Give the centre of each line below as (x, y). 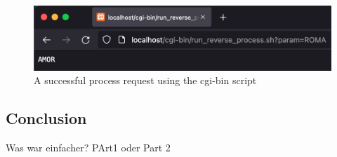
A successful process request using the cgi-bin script (145, 80)
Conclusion (46, 118)
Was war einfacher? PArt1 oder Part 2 (88, 148)
